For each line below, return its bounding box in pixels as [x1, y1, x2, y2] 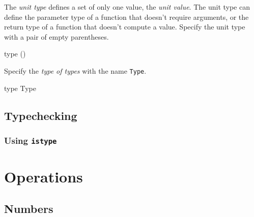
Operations [4, 166, 83, 187]
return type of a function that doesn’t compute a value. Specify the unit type [4, 21, 245, 32]
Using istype [4, 134, 57, 146]
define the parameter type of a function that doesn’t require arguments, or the [4, 11, 249, 22]
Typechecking [4, 107, 77, 123]
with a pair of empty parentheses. [4, 31, 109, 42]
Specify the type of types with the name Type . [4, 65, 147, 76]
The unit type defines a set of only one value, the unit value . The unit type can [4, 2, 250, 12]
